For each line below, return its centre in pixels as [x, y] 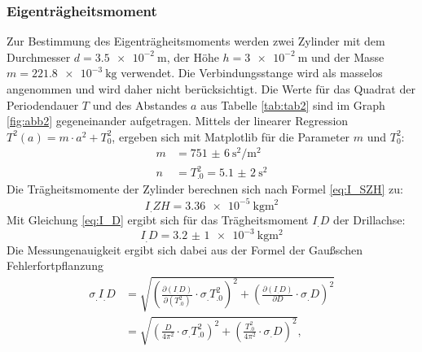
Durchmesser [39, 56]
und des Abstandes [140, 104]
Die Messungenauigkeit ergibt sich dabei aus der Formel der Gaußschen [185, 249]
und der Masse [348, 56]
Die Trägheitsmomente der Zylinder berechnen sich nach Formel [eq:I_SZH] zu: [205, 189]
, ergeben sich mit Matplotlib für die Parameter [231, 136]
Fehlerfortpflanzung [55, 265]
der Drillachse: [369, 220]
